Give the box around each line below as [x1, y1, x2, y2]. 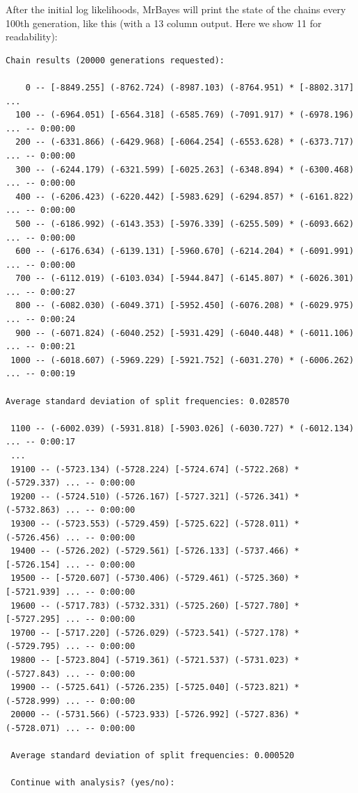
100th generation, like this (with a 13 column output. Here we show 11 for [6, 15, 322, 30]
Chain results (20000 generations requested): [6, 55, 225, 65]
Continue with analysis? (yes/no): [10, 778, 175, 788]
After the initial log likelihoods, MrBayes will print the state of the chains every [6, 2, 346, 16]
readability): [6, 29, 58, 44]
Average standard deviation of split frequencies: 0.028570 [6, 396, 290, 406]
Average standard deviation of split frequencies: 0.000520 [10, 751, 295, 761]
